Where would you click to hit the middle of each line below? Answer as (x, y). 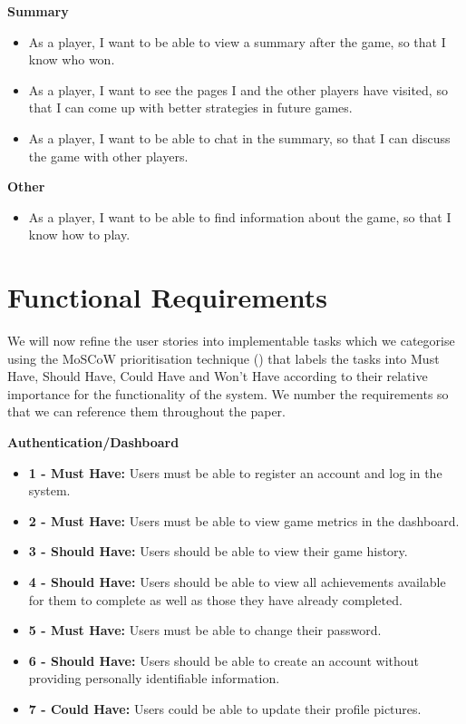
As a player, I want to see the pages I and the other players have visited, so (238, 89)
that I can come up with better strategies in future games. (190, 108)
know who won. (72, 59)
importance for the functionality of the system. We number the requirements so (228, 393)
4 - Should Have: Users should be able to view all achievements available (237, 582)
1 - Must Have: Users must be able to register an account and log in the (235, 472)
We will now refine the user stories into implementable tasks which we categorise (231, 341)
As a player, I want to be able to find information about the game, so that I (240, 216)
